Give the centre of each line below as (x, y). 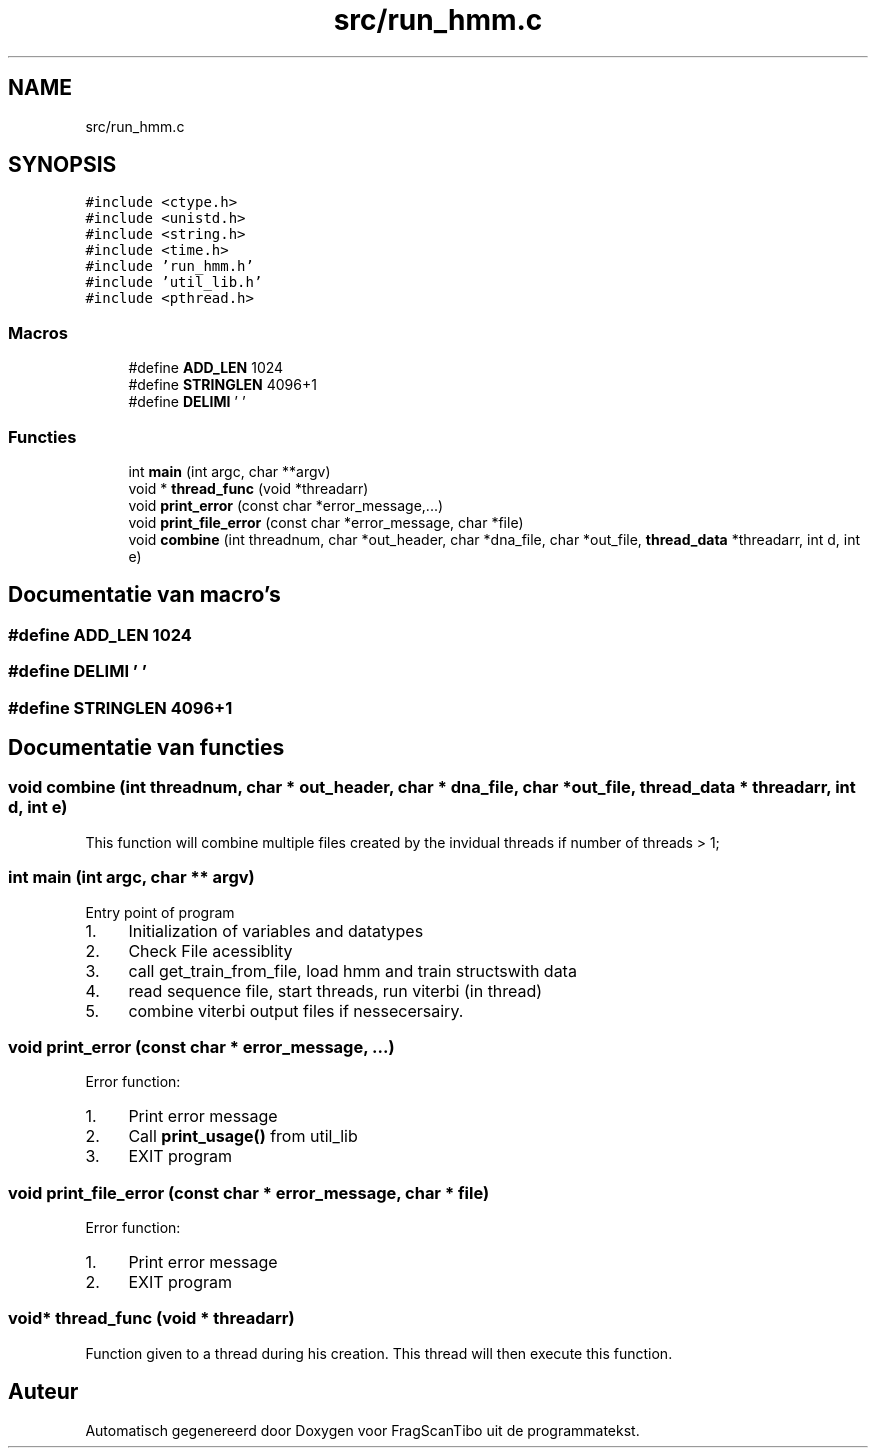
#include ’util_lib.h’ (174, 282)
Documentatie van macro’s (144, 595)
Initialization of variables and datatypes (276, 930)
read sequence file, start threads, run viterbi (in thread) (335, 990)
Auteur (43, 1392)
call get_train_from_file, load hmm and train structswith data (352, 970)
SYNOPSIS (62, 165)
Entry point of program (160, 912)
